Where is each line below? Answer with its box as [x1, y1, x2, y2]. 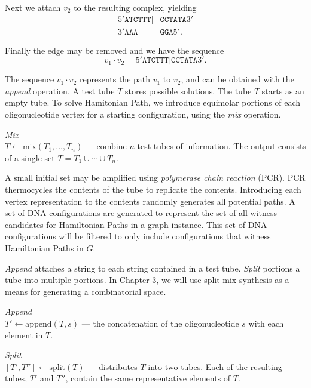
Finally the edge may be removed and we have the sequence [5, 44, 224, 56]
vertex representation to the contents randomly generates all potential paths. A [5, 195, 295, 207]
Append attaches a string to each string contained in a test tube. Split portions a [5, 261, 300, 274]
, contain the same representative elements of [65, 372, 231, 384]
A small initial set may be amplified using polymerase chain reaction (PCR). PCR [5, 171, 306, 184]
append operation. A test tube [5, 84, 115, 97]
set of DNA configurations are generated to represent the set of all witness [5, 207, 278, 219]
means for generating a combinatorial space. [5, 285, 166, 297]
